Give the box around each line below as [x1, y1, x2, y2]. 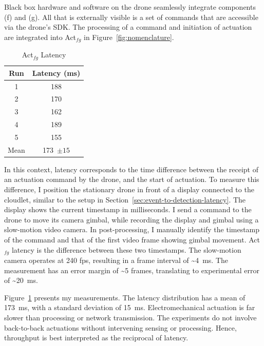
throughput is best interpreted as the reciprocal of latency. [4, 332, 188, 343]
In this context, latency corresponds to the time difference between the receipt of [4, 164, 258, 174]
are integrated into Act [4, 31, 77, 42]
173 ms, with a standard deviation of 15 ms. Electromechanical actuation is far [4, 302, 255, 313]
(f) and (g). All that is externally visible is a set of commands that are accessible [4, 11, 258, 22]
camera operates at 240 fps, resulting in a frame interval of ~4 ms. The [4, 255, 229, 266]
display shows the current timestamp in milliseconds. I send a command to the [4, 204, 252, 215]
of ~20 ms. [4, 275, 38, 286]
